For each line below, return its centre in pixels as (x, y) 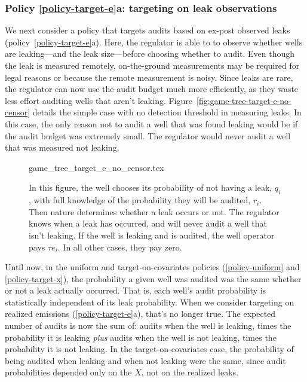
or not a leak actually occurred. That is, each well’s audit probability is (136, 290)
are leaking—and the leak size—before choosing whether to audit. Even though (150, 54)
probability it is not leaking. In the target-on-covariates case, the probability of (149, 349)
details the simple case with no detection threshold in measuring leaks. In (167, 112)
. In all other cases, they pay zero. (120, 247)
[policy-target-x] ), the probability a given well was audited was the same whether (153, 278)
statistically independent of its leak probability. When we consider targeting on (150, 302)
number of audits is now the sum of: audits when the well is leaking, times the (148, 326)
